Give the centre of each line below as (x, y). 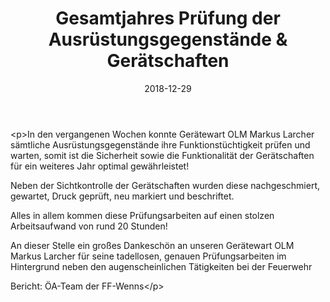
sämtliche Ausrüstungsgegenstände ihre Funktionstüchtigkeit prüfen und (160, 144)
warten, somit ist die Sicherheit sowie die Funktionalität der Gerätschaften (162, 155)
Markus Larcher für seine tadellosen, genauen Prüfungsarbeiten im (148, 256)
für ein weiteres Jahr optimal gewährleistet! (100, 166)
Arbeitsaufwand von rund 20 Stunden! (89, 226)
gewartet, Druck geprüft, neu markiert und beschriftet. (122, 196)
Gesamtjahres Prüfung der (168, 18)
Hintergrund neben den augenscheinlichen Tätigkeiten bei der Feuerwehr (161, 266)
